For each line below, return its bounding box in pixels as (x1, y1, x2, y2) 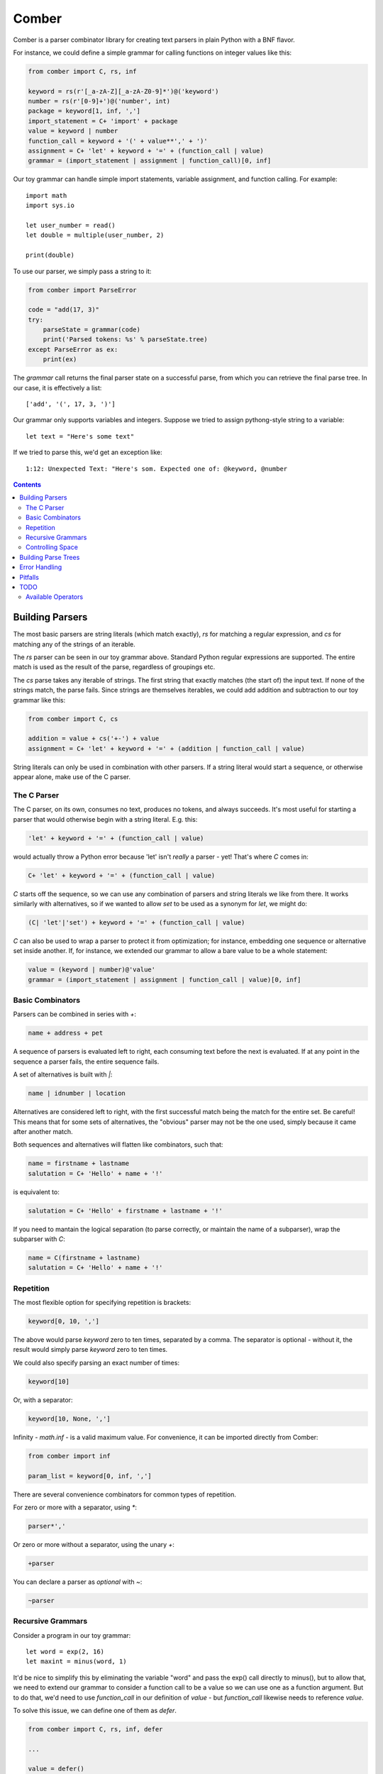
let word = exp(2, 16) (26, 1647, 105, 1655)
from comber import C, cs (28, 715, 118, 723)
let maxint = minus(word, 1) (26, 1658, 127, 1665)
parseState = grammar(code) (43, 326, 141, 334)
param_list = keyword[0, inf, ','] (28, 1472, 152, 1480)
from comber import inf (28, 1452, 111, 1460)
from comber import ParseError (28, 286, 138, 294)
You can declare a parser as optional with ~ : (13, 1577, 143, 1586)
